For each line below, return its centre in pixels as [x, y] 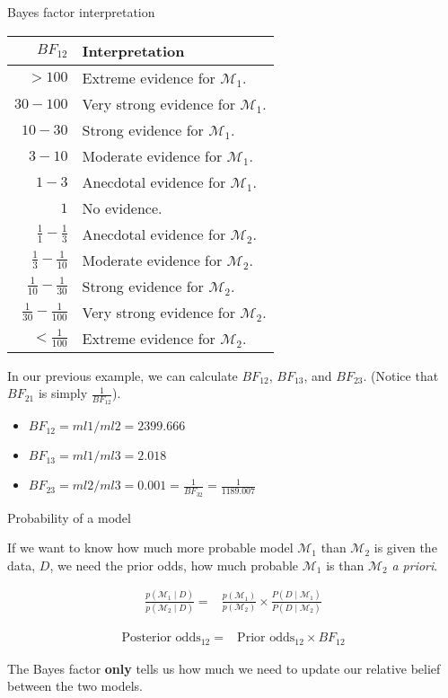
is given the [405, 548]
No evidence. [122, 208]
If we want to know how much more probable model [150, 548]
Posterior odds [161, 638]
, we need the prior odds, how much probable [174, 565]
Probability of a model [69, 517]
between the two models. [75, 686]
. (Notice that [401, 375]
